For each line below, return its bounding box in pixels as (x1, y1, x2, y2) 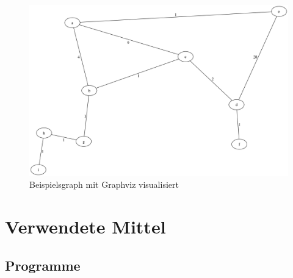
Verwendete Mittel (5, 214, 166, 239)
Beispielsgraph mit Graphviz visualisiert (29, 178, 179, 191)
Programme (5, 255, 81, 274)
